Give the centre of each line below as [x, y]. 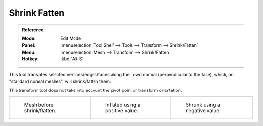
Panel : [29, 45]
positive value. [122, 110]
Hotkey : [30, 59]
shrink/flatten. [40, 110]
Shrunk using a [203, 105]
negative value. [203, 110]
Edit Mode [71, 38]
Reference [33, 30]
